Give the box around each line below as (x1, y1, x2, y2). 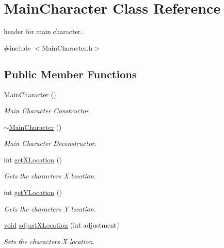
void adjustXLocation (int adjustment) (4, 220, 119, 230)
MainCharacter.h (42, 42, 93, 53)
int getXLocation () (4, 154, 62, 164)
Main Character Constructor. (4, 106, 91, 116)
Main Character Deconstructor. (4, 138, 97, 148)
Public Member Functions (4, 66, 137, 81)
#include (4, 42, 31, 53)
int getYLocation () (4, 187, 62, 197)
